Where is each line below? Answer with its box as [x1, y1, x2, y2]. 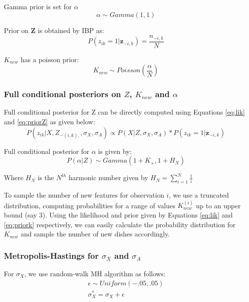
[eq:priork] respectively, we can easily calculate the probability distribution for [4, 219, 236, 229]
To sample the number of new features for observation [4, 190, 164, 200]
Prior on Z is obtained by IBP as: [4, 25, 104, 35]
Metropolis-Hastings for [4, 249, 99, 261]
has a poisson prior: [20, 54, 79, 64]
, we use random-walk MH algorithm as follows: [24, 268, 166, 279]
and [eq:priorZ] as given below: [4, 117, 95, 127]
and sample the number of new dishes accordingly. [20, 229, 170, 239]
